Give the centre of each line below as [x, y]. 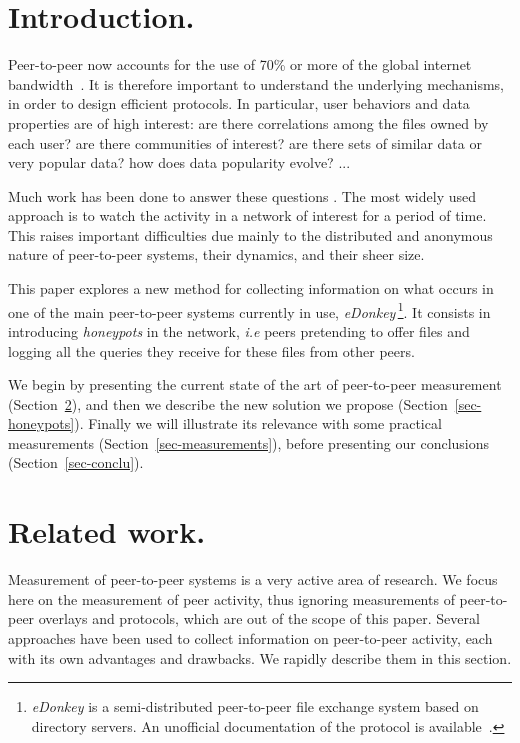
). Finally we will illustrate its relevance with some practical [258, 423]
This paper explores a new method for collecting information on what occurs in [251, 288]
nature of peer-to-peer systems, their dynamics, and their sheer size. [216, 254]
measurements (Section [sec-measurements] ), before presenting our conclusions [249, 442]
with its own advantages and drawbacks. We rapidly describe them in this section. [260, 657]
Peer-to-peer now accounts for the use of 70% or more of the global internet [240, 64]
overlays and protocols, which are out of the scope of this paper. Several [259, 618]
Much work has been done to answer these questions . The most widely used [242, 195]
